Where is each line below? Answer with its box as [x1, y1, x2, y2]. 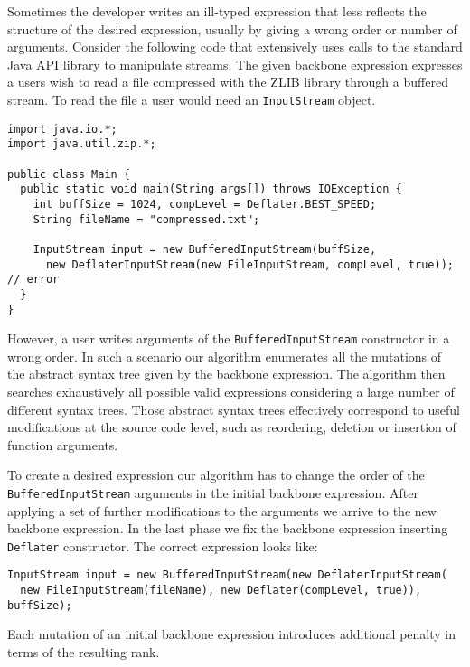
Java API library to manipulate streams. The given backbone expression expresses [7, 54, 463, 73]
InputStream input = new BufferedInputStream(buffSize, [33, 242, 377, 256]
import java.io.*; [7, 122, 117, 136]
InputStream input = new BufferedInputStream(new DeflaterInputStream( [7, 568, 447, 582]
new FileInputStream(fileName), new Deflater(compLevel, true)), [20, 584, 422, 597]
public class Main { [7, 167, 131, 181]
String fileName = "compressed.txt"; [33, 212, 260, 226]
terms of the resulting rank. [7, 643, 160, 662]
